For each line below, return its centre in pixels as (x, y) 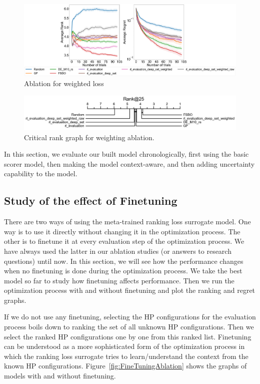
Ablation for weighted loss (64, 83)
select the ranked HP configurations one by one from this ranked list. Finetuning (128, 336)
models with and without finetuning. (60, 376)
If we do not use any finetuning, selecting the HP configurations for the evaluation (130, 317)
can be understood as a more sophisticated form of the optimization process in (124, 346)
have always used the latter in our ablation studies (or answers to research (118, 251)
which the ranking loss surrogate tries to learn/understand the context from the (126, 356)
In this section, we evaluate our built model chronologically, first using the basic (126, 154)
